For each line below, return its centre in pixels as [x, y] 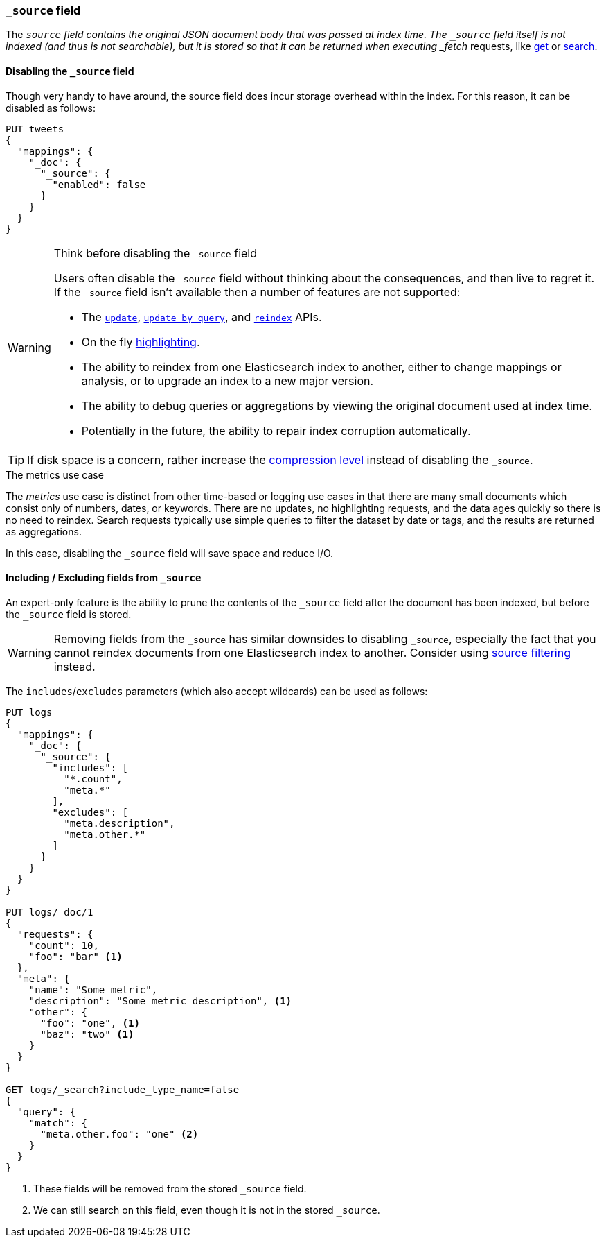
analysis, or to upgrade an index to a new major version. [228, 380]
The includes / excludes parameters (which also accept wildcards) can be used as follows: [217, 691]
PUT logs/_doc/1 [50, 912]
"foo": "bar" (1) [75, 956]
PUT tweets [35, 129]
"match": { [58, 1123]
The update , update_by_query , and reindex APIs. [202, 317]
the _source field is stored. [69, 614]
